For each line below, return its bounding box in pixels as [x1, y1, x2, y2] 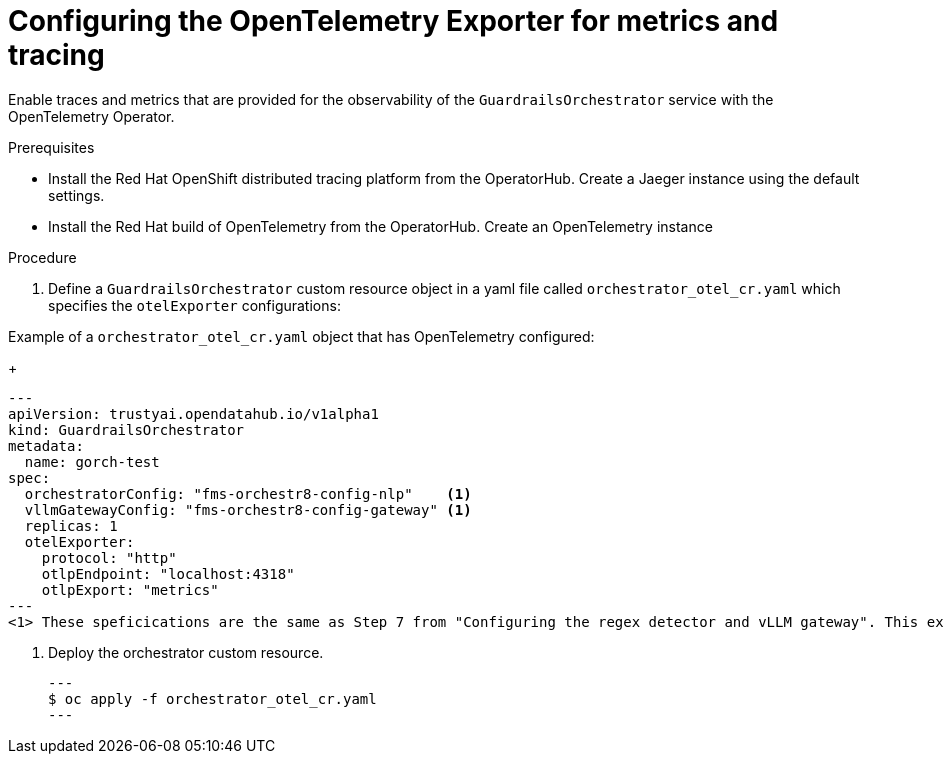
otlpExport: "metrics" [41, 581, 219, 598]
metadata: [8, 437, 84, 454]
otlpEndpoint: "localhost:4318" [41, 565, 295, 582]
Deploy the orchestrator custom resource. [48, 643, 324, 661]
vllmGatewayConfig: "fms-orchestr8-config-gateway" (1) [24, 501, 472, 518]
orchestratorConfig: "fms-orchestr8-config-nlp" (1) [24, 485, 472, 502]
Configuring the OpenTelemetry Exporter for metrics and [8, 4, 779, 38]
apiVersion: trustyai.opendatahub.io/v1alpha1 [8, 405, 379, 422]
